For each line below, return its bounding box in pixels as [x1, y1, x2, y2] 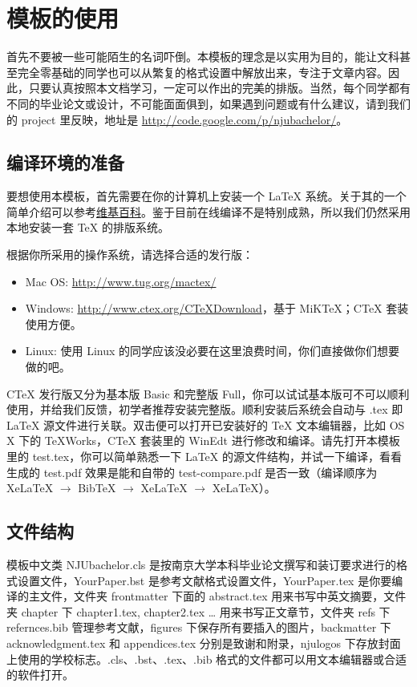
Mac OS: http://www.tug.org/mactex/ [25, 273, 217, 289]
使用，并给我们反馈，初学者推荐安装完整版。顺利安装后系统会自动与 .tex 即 [6, 401, 403, 418]
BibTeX [78, 479, 116, 496]
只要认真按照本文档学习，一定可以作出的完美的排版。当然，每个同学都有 [28, 79, 411, 96]
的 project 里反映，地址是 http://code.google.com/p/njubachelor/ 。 [6, 111, 348, 127]
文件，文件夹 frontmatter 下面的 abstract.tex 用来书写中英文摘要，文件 [39, 588, 407, 604]
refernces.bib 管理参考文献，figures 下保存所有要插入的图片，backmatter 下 [6, 619, 391, 636]
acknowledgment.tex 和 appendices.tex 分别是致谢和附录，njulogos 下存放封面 [6, 634, 401, 651]
